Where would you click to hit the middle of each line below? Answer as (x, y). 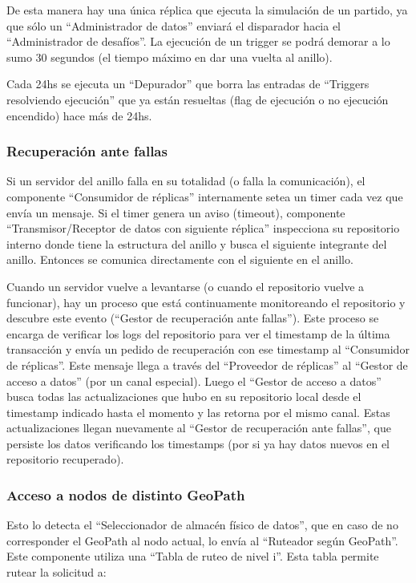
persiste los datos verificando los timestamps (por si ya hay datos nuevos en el (198, 443)
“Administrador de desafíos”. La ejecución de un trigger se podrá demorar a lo (198, 41)
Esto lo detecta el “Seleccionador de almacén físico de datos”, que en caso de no (202, 525)
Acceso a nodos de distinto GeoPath (126, 494)
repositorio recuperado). (65, 459)
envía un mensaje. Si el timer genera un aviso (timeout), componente (176, 212)
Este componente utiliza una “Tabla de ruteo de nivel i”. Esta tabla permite (193, 556)
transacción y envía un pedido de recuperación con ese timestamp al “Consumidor (208, 349)
